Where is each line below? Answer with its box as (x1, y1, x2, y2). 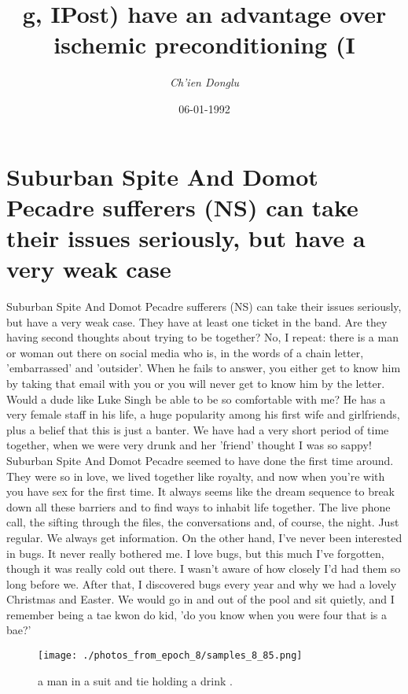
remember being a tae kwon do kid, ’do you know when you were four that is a (6, 606, 387, 622)
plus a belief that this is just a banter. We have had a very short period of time (6, 421, 389, 437)
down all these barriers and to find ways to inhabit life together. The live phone (6, 498, 391, 515)
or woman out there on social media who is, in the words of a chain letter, (6, 344, 364, 360)
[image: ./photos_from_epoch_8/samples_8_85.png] (38, 650, 303, 662)
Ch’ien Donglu (169, 74, 240, 90)
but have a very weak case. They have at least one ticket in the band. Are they (6, 313, 388, 330)
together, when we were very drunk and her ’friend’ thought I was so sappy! (6, 437, 372, 453)
